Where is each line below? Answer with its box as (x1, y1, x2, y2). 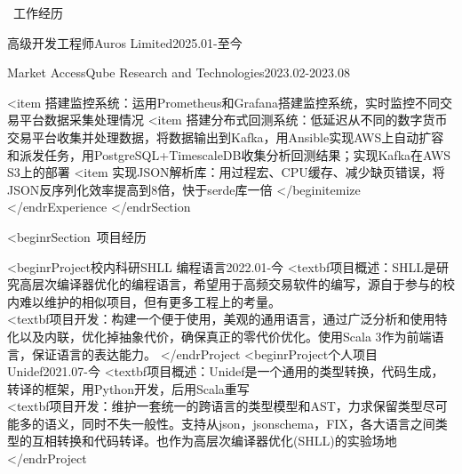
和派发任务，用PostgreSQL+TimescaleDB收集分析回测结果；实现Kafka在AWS (7, 145, 451, 164)
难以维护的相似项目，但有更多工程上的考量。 (19, 292, 281, 310)
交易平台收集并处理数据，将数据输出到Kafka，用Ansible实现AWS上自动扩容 (7, 127, 444, 146)
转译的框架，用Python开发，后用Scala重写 (7, 379, 250, 398)
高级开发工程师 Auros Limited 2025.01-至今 (7, 33, 243, 52)
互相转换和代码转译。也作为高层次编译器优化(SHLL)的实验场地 (31, 431, 397, 450)
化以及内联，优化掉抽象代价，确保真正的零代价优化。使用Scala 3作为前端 (7, 326, 432, 345)
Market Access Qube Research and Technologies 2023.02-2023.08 (7, 63, 350, 82)
